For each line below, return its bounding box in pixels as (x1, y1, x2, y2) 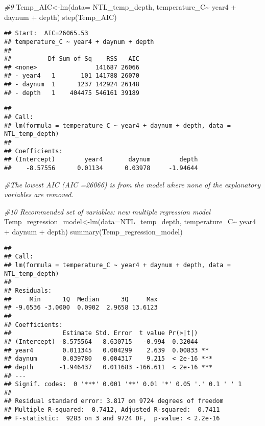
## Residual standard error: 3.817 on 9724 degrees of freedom (4, 397, 224, 405)
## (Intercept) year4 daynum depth (4, 156, 198, 163)
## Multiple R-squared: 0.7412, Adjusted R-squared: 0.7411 (4, 406, 220, 414)
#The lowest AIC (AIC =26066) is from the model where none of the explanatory (4, 179, 261, 190)
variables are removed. (4, 189, 74, 200)
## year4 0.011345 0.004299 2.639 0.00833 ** (4, 346, 209, 354)
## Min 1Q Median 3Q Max (4, 295, 158, 303)
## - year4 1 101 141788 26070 (4, 72, 139, 80)
